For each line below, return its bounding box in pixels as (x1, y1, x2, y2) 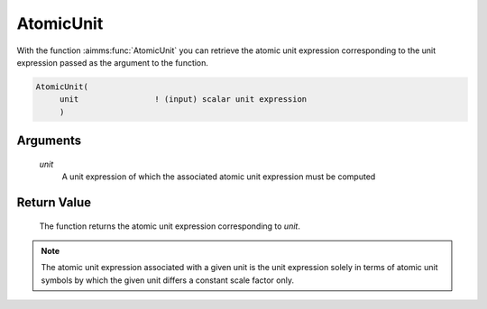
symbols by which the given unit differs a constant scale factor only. (41, 275, 295, 286)
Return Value (16, 195, 92, 210)
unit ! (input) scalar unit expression (59, 95, 308, 105)
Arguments (16, 133, 82, 149)
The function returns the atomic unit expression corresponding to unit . (39, 221, 301, 232)
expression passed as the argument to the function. (16, 57, 209, 68)
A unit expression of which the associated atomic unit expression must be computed (61, 171, 376, 182)
